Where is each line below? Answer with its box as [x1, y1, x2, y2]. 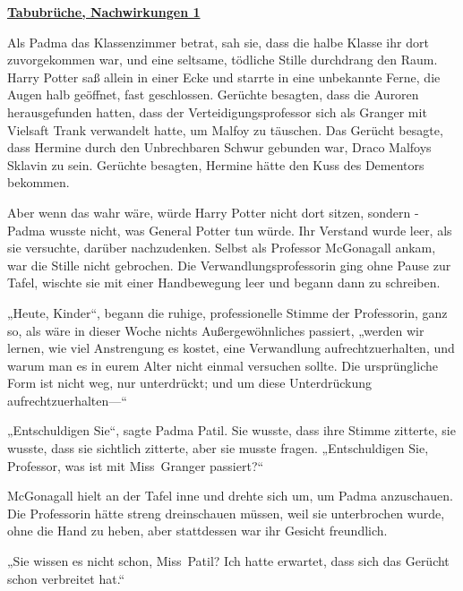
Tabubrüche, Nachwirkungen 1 [7, 3, 201, 21]
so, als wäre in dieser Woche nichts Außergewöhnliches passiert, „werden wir [7, 321, 424, 339]
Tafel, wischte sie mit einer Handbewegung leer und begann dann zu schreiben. [7, 273, 441, 292]
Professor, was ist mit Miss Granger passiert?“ [7, 456, 264, 475]
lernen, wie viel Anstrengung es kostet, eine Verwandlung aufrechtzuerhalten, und [7, 338, 455, 357]
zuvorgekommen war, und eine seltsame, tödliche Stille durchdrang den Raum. [7, 50, 438, 69]
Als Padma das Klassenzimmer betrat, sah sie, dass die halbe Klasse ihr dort [7, 32, 429, 51]
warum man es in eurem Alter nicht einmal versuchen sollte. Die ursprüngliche [7, 355, 438, 374]
